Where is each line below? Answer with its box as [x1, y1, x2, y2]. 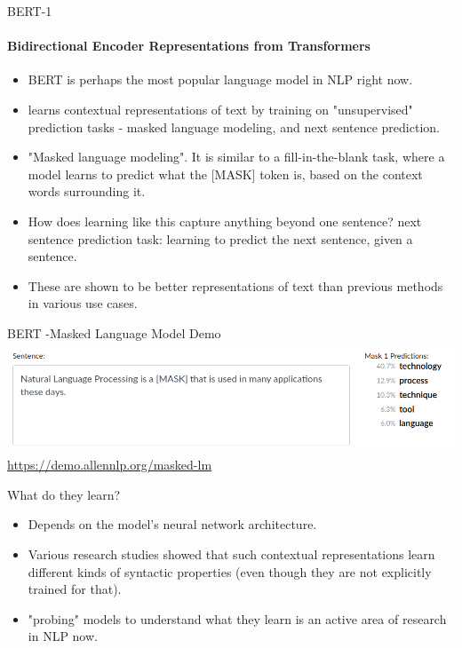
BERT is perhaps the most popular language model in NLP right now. [28, 70, 413, 89]
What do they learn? [7, 485, 121, 503]
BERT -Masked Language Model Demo [7, 323, 221, 342]
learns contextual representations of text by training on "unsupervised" [28, 99, 413, 118]
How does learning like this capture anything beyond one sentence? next [28, 211, 422, 230]
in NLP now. [28, 627, 98, 645]
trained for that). [28, 580, 122, 598]
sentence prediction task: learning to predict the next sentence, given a [28, 229, 413, 248]
